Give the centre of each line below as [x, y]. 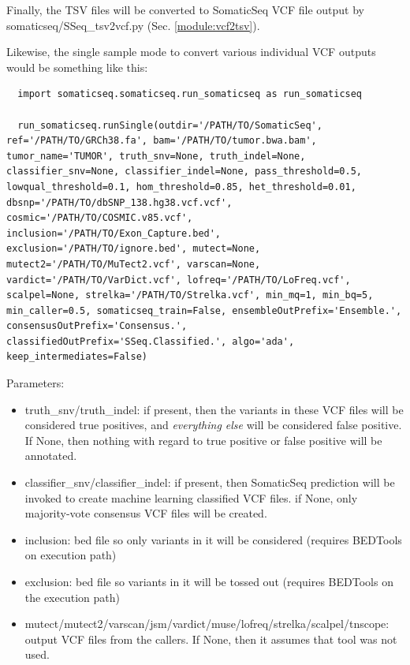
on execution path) [71, 555]
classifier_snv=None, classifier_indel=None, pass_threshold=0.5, [184, 172]
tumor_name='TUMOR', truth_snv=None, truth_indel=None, [156, 156]
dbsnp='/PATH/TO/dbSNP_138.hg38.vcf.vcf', [119, 202]
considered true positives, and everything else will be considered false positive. [213, 425]
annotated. [51, 456]
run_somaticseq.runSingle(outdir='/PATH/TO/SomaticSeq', [170, 125]
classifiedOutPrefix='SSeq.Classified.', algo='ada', [151, 341]
